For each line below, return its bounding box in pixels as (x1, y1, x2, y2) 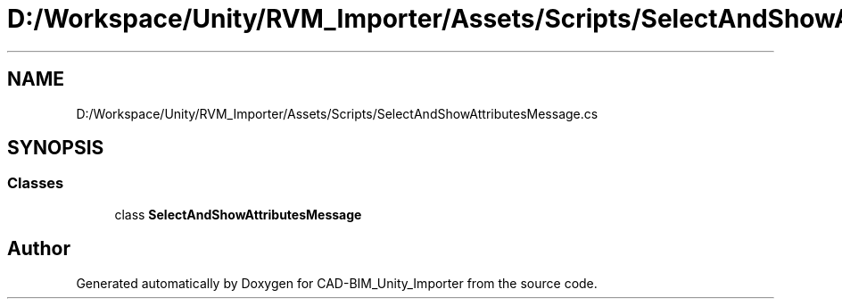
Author (7, 237, 70, 261)
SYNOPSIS (7, 136, 104, 160)
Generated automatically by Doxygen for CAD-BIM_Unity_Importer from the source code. (76, 275, 598, 291)
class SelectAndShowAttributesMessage (114, 206, 362, 222)
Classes (7, 174, 64, 193)
